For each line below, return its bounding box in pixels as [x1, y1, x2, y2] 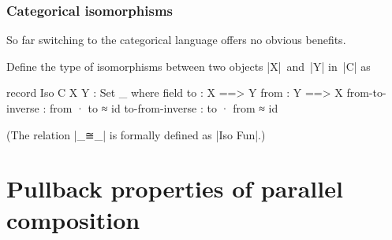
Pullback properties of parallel [6, 172, 343, 205]
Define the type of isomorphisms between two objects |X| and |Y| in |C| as [6, 57, 371, 74]
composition [6, 203, 140, 235]
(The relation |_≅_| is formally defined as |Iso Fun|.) [6, 126, 266, 142]
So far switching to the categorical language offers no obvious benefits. [6, 31, 346, 48]
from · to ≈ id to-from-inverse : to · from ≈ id [49, 100, 278, 116]
